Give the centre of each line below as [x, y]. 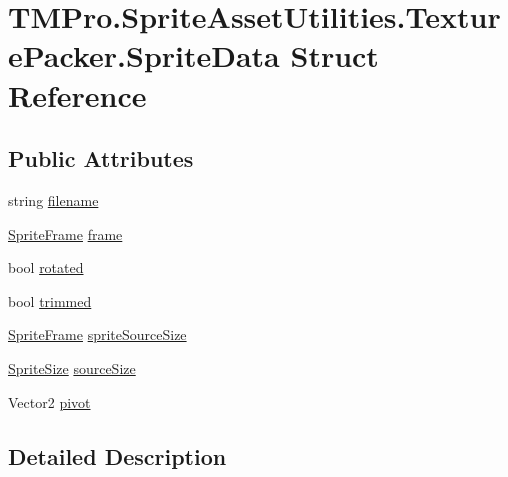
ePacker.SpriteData [144, 55]
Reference [77, 94]
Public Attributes [101, 158]
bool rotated [46, 267]
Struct [334, 55]
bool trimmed [50, 300]
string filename [53, 199]
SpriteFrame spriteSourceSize [97, 334]
